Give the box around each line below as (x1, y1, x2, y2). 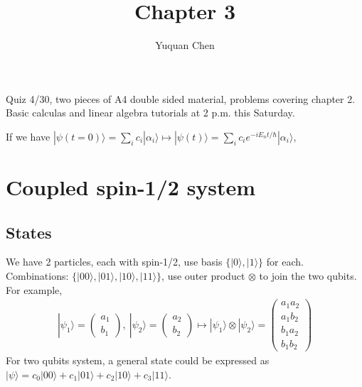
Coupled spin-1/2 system (6, 173, 256, 202)
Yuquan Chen (155, 38, 215, 53)
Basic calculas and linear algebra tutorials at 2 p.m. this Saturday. (6, 105, 295, 120)
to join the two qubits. (259, 268, 357, 283)
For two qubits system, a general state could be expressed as (6, 353, 270, 368)
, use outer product (161, 268, 245, 283)
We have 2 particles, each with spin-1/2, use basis (6, 254, 223, 269)
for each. (266, 254, 304, 269)
